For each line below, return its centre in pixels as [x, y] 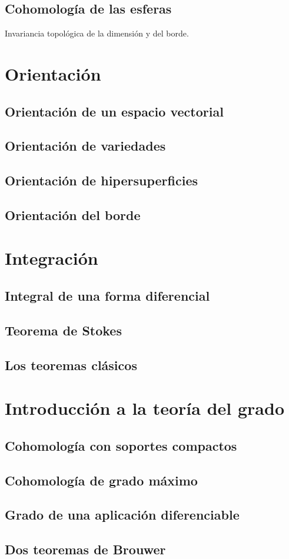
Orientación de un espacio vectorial [114, 111]
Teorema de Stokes [63, 330]
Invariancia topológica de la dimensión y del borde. [97, 33]
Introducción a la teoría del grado [144, 408]
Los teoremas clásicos [71, 365]
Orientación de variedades [85, 146]
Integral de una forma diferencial [107, 296]
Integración [52, 258]
